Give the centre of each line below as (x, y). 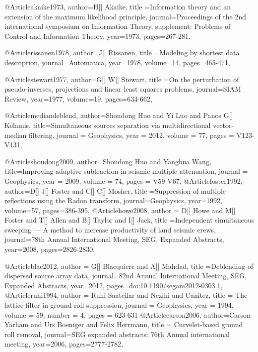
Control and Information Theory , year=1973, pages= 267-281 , (97, 36)
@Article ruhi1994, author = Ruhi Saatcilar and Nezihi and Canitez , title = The (126, 295)
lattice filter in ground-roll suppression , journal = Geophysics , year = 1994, (119, 305)
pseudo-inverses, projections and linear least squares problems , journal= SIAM (123, 89)
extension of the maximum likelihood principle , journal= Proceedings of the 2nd (126, 16)
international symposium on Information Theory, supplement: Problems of (118, 26)
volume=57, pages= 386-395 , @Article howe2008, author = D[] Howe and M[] (120, 210)
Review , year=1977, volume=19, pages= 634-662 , (78, 98)
